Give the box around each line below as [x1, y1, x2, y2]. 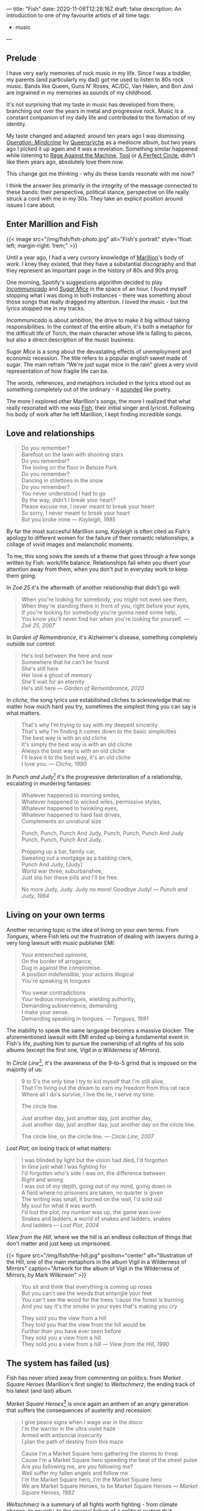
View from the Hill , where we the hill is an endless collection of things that [6, 1233, 192, 1241]
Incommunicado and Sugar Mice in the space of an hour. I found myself [6, 285, 188, 293]
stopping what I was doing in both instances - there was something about [6, 291, 191, 299]
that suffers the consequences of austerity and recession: [6, 1407, 152, 1414]
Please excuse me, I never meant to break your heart [21, 503, 155, 510]
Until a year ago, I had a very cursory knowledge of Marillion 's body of [6, 253, 184, 261]
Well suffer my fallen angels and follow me [21, 1469, 128, 1477]
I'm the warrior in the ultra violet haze [21, 1425, 116, 1433]
